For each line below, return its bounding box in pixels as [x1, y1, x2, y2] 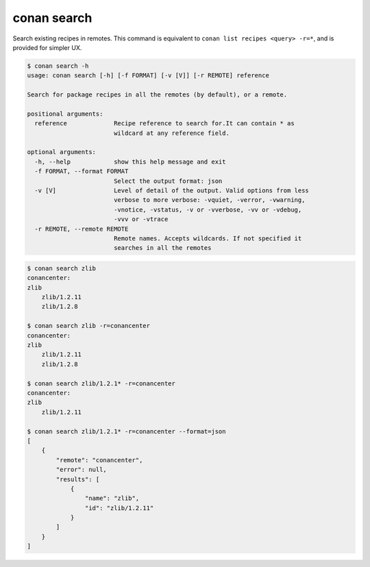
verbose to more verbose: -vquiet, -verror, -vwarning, [113, 196, 306, 204]
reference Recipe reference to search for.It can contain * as [34, 120, 295, 127]
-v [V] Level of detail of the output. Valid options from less [34, 187, 310, 194]
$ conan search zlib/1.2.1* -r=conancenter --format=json [27, 427, 226, 435]
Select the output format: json [113, 177, 223, 185]
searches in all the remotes [113, 244, 212, 252]
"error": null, [56, 466, 108, 474]
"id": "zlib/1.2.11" [84, 504, 154, 512]
